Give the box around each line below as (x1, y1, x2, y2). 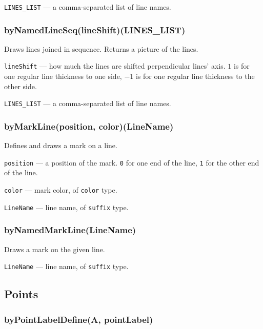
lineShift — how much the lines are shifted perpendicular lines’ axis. (4, 60, 226, 71)
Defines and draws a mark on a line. (4, 140, 117, 151)
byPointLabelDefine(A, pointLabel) (4, 313, 153, 325)
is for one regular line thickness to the (135, 71, 255, 81)
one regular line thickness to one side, (4, 71, 122, 81)
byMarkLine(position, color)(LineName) (4, 119, 174, 132)
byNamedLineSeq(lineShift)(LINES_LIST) (4, 23, 186, 36)
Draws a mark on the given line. (4, 243, 105, 254)
